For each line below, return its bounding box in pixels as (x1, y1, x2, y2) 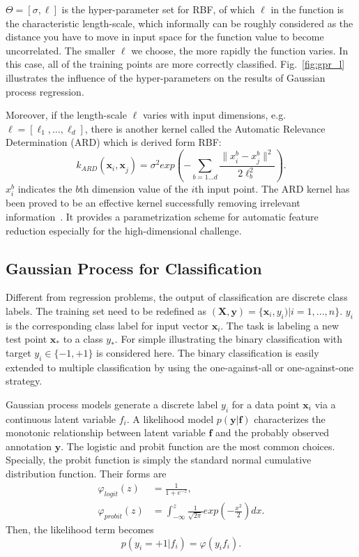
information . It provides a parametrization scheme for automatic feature (6, 209, 319, 223)
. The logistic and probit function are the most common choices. (61, 438, 335, 453)
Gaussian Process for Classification (6, 257, 262, 278)
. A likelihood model (126, 411, 214, 426)
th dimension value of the (79, 181, 188, 196)
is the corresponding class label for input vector (6, 318, 208, 332)
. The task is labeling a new (220, 318, 339, 332)
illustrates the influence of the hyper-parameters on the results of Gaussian (6, 70, 326, 84)
